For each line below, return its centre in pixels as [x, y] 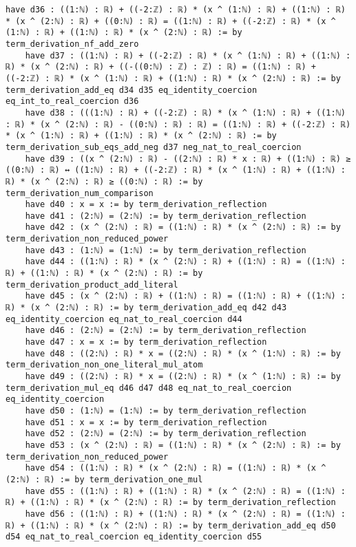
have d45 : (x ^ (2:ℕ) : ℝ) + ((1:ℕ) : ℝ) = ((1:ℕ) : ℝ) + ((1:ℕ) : [185, 296]
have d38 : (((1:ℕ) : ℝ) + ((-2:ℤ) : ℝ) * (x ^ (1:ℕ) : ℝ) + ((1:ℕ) [185, 112]
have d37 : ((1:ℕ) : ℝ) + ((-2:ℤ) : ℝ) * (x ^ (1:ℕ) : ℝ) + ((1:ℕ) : [188, 55]
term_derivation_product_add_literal [92, 285]
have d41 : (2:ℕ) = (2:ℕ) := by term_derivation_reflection [166, 216]
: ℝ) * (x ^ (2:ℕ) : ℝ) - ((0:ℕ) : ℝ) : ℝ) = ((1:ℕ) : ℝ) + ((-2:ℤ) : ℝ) [178, 124]
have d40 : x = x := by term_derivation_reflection [146, 205]
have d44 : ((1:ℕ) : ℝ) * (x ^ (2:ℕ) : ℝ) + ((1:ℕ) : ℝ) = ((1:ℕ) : [185, 262]
